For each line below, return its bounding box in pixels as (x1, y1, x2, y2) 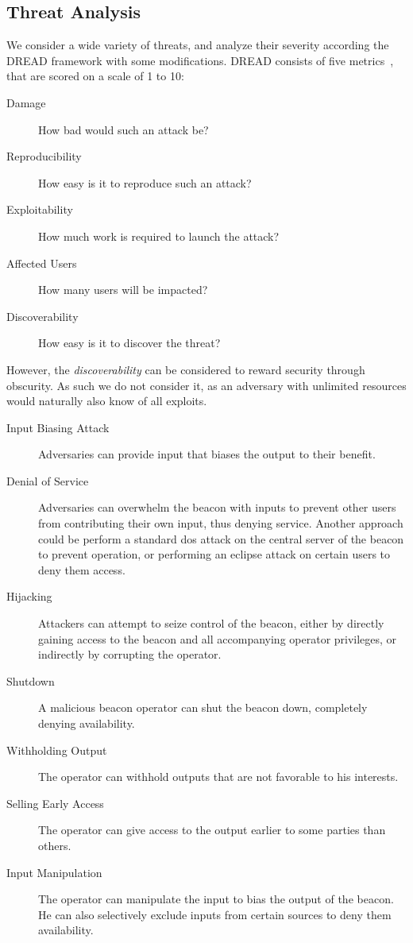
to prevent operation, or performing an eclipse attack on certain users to (38, 546, 391, 562)
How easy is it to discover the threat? (38, 334, 221, 351)
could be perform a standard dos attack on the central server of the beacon (38, 530, 404, 547)
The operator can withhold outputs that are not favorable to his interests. (38, 768, 399, 785)
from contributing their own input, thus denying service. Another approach (38, 515, 403, 531)
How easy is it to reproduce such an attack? (38, 174, 252, 191)
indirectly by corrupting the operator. (38, 646, 222, 663)
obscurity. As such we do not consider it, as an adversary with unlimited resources (6, 377, 407, 393)
